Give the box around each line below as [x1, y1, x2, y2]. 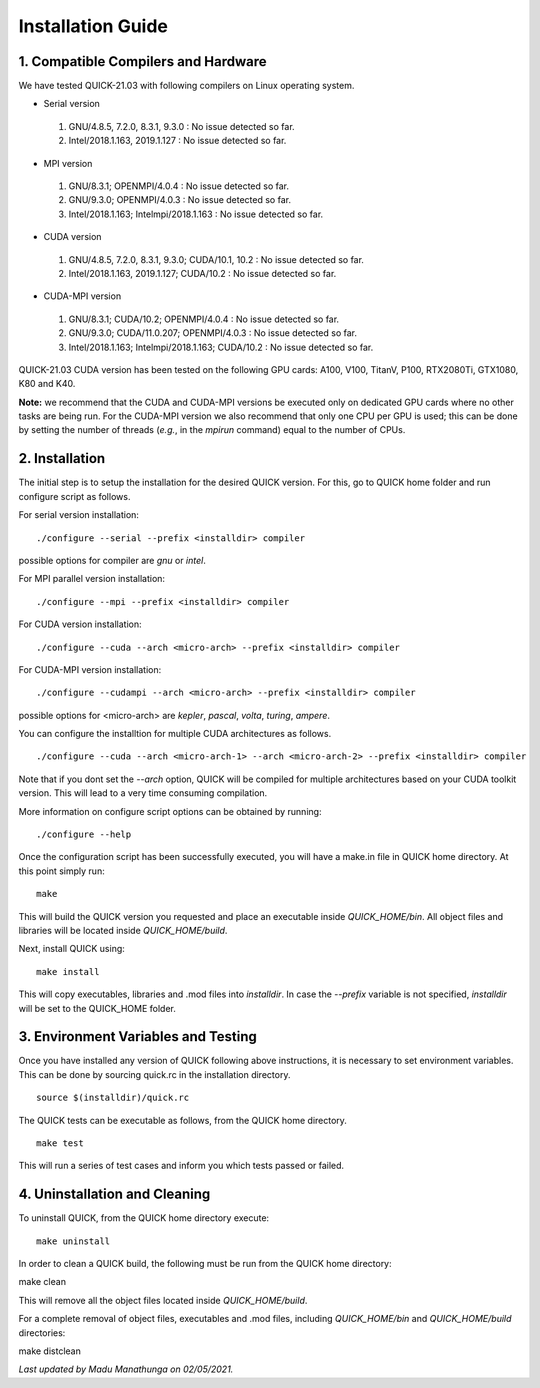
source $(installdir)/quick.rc [36, 1092, 190, 1104]
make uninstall [36, 1235, 111, 1247]
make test [36, 1138, 84, 1149]
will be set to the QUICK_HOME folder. [18, 1002, 177, 1014]
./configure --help [36, 829, 132, 840]
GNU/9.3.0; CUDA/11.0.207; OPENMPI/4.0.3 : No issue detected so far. [68, 327, 357, 339]
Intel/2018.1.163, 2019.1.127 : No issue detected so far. [68, 135, 287, 147]
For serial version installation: [18, 509, 140, 521]
